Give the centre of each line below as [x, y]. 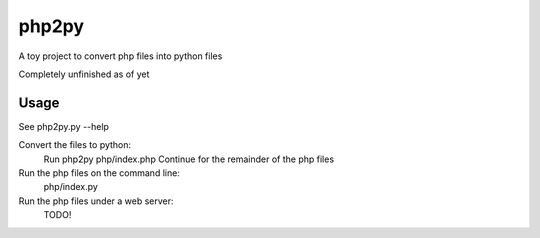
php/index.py [71, 187]
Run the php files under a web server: [96, 201]
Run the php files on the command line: [99, 173]
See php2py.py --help [64, 126]
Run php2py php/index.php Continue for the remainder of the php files [189, 159]
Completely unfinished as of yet [84, 74]
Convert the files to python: [75, 145]
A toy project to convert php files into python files [120, 56]
